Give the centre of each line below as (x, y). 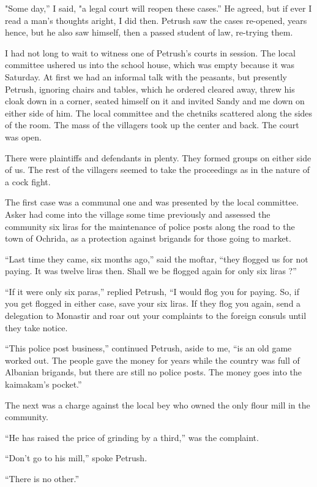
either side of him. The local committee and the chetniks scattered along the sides (159, 113)
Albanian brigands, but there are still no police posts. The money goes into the (154, 372)
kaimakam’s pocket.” (43, 384)
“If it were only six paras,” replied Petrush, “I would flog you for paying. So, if (152, 291)
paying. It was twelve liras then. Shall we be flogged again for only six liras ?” (151, 271)
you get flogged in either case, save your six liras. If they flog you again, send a (153, 303)
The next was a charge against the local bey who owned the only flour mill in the (158, 405)
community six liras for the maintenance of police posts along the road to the (150, 226)
